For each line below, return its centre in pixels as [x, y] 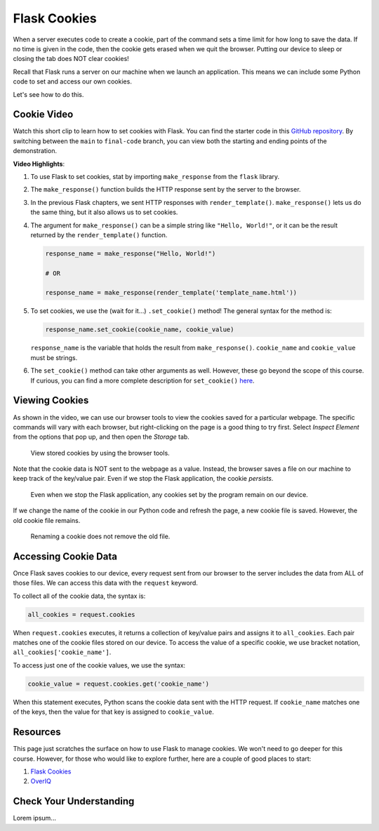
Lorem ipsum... [34, 818]
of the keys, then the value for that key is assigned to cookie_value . [113, 712]
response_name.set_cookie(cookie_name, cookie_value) [140, 330]
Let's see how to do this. [48, 94]
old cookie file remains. [47, 520]
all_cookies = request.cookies [82, 614]
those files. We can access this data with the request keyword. [105, 583]
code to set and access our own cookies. [73, 81]
